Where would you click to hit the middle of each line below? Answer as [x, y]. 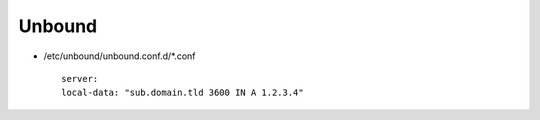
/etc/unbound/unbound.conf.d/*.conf [119, 56]
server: [80, 78]
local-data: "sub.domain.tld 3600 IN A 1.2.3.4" [182, 93]
